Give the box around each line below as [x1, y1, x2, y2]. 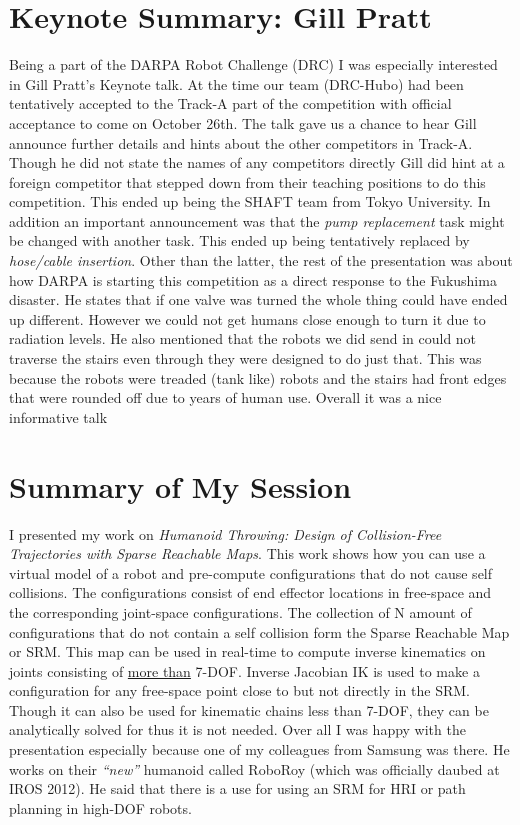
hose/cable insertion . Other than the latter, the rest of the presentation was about [9, 250, 513, 271]
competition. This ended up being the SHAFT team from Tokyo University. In [9, 191, 491, 212]
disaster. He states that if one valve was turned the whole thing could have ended [9, 289, 508, 310]
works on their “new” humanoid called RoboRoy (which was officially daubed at [9, 758, 500, 779]
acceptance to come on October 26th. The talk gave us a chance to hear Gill [9, 112, 477, 133]
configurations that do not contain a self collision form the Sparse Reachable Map [9, 621, 510, 642]
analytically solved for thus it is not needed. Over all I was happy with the [9, 719, 466, 740]
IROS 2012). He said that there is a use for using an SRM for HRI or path [9, 778, 466, 799]
